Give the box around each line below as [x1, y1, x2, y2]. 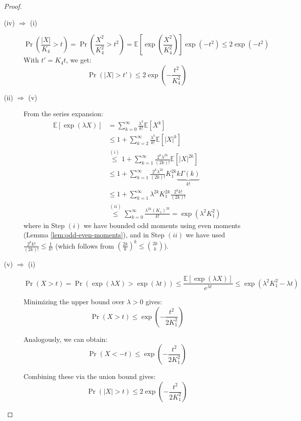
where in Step [23, 220, 65, 230]
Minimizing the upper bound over [23, 296, 125, 307]
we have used [185, 230, 225, 240]
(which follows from [55, 240, 114, 251]
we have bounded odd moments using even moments [83, 220, 241, 230]
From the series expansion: [23, 108, 103, 119]
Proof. [4, 1, 22, 11]
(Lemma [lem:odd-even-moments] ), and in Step [23, 230, 165, 240]
